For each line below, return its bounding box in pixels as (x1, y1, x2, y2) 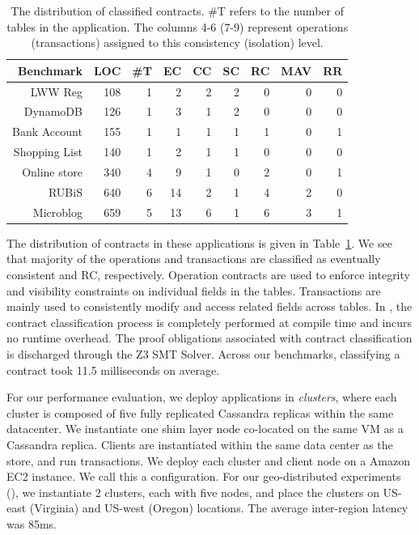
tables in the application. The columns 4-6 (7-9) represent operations (6, 18, 349, 35)
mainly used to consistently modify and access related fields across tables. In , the (6, 298, 413, 315)
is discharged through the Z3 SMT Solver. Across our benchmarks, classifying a (6, 345, 400, 362)
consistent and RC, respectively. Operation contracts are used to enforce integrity (6, 265, 410, 282)
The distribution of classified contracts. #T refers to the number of (11, 2, 344, 19)
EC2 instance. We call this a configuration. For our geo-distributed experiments (6, 468, 401, 485)
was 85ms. (6, 515, 57, 532)
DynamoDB (23, 103, 83, 120)
